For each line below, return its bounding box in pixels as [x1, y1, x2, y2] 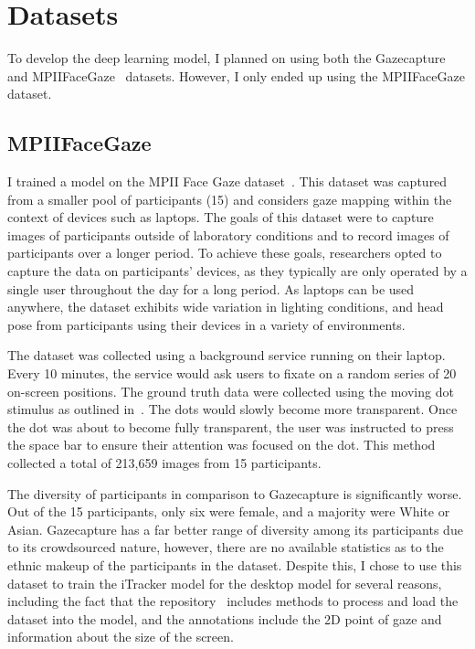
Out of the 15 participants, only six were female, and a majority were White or [7, 502, 450, 521]
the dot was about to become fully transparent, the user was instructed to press [7, 417, 454, 436]
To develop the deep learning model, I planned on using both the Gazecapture [7, 48, 446, 68]
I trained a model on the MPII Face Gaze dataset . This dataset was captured [7, 172, 448, 191]
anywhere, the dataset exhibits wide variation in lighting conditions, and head [7, 297, 444, 316]
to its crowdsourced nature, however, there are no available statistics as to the [7, 537, 444, 557]
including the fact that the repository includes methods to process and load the [7, 591, 459, 611]
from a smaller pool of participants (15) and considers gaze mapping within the [7, 189, 452, 208]
